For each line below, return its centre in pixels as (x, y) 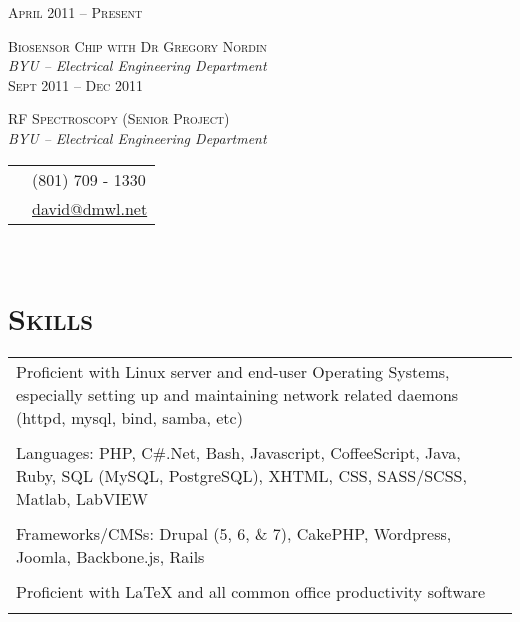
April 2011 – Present (75, 12)
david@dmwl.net (90, 208)
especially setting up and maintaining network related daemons (237, 395)
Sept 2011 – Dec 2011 (75, 84)
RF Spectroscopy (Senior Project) (119, 118)
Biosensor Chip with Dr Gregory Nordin (138, 45)
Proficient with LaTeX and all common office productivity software (251, 592)
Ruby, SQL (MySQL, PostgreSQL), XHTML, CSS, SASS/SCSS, (241, 476)
